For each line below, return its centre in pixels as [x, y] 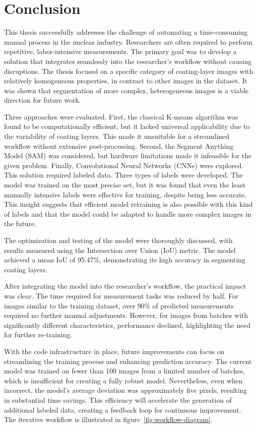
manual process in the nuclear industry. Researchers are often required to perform [128, 41]
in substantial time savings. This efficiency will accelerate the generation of [118, 399]
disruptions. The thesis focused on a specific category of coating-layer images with [129, 71]
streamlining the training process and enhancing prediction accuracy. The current [128, 361]
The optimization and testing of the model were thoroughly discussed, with [118, 240]
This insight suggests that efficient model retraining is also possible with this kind [128, 204]
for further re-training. [38, 335]
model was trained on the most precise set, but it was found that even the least [125, 185]
